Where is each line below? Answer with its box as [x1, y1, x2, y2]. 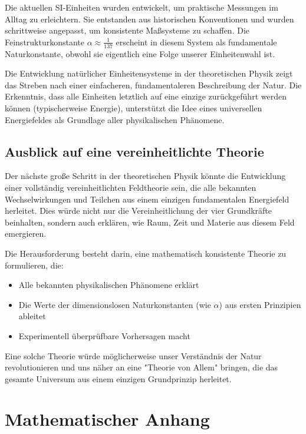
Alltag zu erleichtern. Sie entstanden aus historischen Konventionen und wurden [5, 12, 294, 25]
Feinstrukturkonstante [5, 35, 85, 48]
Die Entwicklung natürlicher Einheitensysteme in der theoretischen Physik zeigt [5, 67, 293, 79]
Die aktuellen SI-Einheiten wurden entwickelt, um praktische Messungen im [5, 1, 278, 13]
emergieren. [5, 227, 47, 240]
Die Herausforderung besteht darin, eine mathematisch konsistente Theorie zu [5, 247, 287, 259]
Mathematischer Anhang [5, 407, 210, 431]
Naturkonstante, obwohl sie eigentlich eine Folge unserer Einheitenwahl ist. [5, 47, 275, 59]
